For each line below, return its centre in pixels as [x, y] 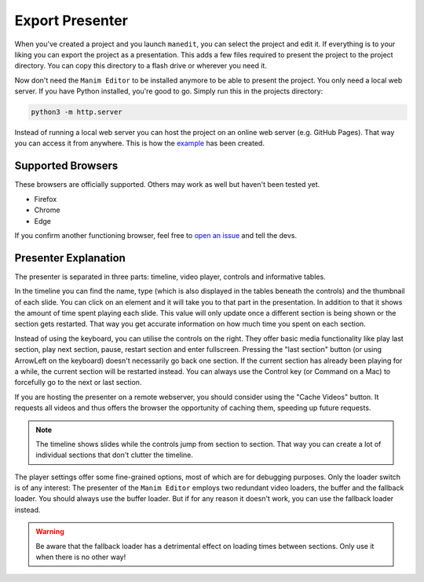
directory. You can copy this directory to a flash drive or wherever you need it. [141, 66]
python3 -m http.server [77, 112]
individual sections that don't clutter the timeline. [115, 455]
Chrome [47, 210]
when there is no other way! [81, 557]
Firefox [46, 199]
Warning [50, 532]
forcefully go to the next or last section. [78, 383]
